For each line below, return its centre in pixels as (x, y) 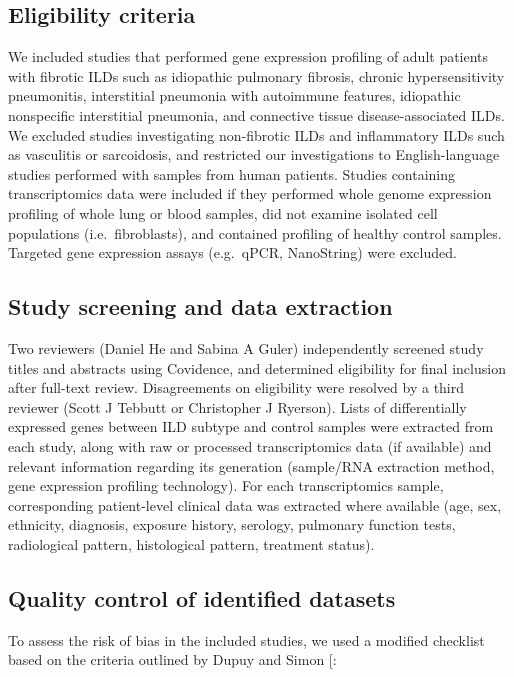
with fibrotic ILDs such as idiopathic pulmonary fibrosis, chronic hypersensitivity (256, 75)
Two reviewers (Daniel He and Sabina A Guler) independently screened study (246, 347)
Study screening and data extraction (200, 306)
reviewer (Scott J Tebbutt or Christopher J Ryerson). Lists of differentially (237, 406)
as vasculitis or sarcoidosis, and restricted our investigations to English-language (254, 154)
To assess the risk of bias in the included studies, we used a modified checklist (246, 639)
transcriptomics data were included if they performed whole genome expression (250, 193)
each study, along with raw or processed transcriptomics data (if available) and (250, 445)
